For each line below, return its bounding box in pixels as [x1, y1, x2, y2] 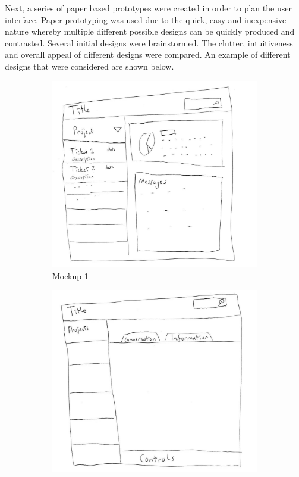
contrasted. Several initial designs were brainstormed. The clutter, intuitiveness [5, 36, 293, 49]
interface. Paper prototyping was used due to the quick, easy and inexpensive [5, 13, 287, 26]
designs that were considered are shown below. [5, 60, 174, 72]
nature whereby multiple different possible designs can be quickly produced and [5, 25, 295, 38]
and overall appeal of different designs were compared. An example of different [5, 48, 291, 61]
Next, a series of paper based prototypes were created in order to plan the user [5, 2, 292, 14]
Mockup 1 [52, 269, 89, 282]
